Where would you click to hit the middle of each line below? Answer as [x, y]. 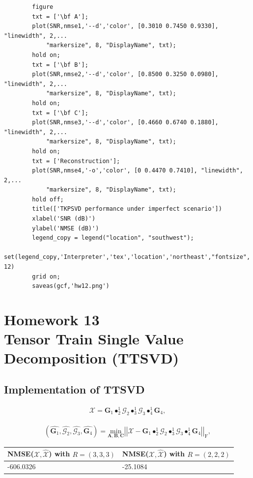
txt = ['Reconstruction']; [76, 161]
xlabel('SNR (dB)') [64, 219]
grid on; [46, 276]
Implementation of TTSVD [74, 389]
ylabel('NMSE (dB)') [66, 228]
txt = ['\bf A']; [60, 16]
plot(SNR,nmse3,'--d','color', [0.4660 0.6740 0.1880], [125, 123]
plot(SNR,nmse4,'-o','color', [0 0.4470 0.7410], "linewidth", [138, 171]
